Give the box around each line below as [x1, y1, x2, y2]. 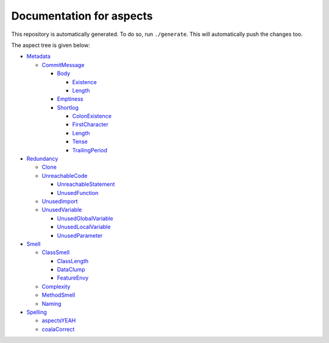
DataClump [57, 266, 85, 274]
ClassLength [57, 257, 89, 264]
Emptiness [57, 95, 83, 103]
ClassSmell [41, 249, 70, 256]
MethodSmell [41, 291, 76, 299]
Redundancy [26, 155, 58, 163]
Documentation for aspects [11, 9, 153, 23]
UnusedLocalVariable [57, 223, 111, 231]
